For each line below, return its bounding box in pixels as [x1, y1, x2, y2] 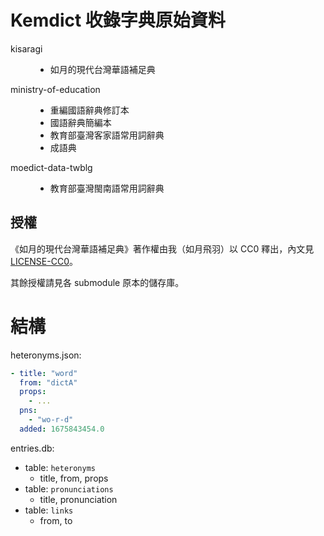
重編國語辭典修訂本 [49, 104, 130, 116]
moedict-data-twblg [10, 161, 93, 173]
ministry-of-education [10, 83, 101, 95]
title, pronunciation [39, 493, 118, 505]
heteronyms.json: [10, 349, 82, 361]
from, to [39, 514, 73, 526]
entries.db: [10, 442, 55, 454]
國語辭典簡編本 [49, 116, 112, 128]
